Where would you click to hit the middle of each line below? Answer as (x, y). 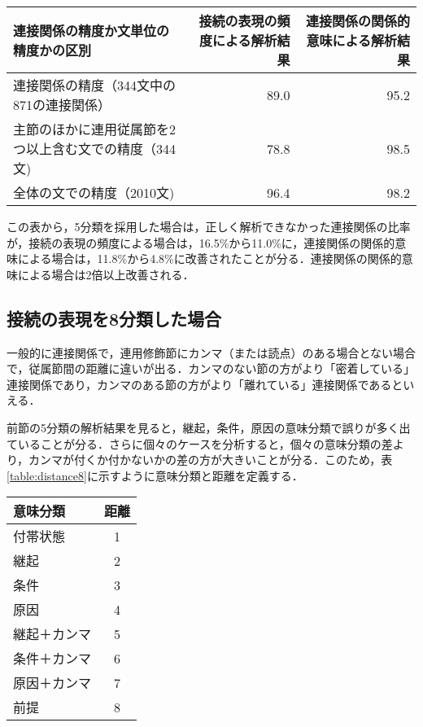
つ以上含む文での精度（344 (95, 149)
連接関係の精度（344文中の (95, 85)
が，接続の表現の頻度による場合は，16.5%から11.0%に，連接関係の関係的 (201, 242)
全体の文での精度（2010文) (94, 193)
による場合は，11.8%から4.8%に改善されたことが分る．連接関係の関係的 (209, 258)
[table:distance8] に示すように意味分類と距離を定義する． (155, 475)
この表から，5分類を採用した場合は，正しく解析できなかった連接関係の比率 (209, 226)
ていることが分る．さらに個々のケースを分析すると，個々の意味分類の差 (200, 443)
